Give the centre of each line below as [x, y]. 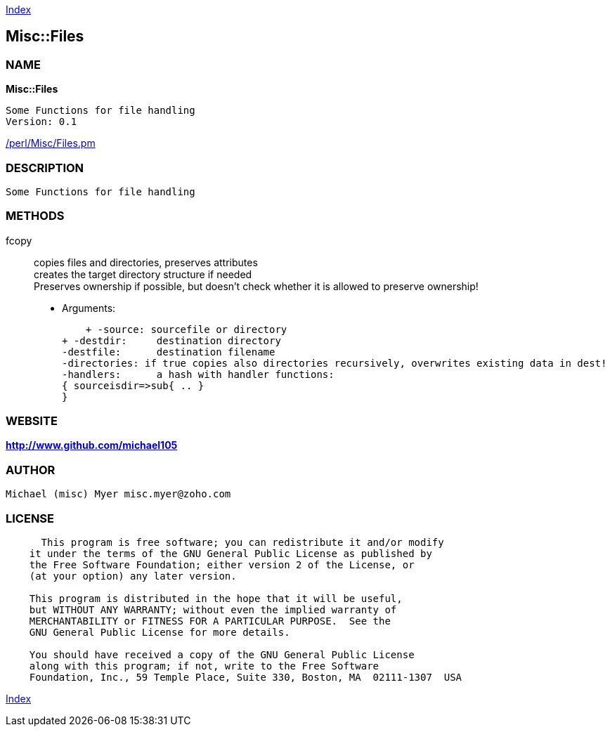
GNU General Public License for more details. [160, 632]
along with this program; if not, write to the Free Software [204, 666]
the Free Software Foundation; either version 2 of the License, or [222, 564]
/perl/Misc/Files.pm [51, 143]
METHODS [35, 216]
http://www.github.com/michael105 [92, 445]
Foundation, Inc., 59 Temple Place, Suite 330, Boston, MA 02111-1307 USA [246, 677]
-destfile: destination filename [169, 352]
